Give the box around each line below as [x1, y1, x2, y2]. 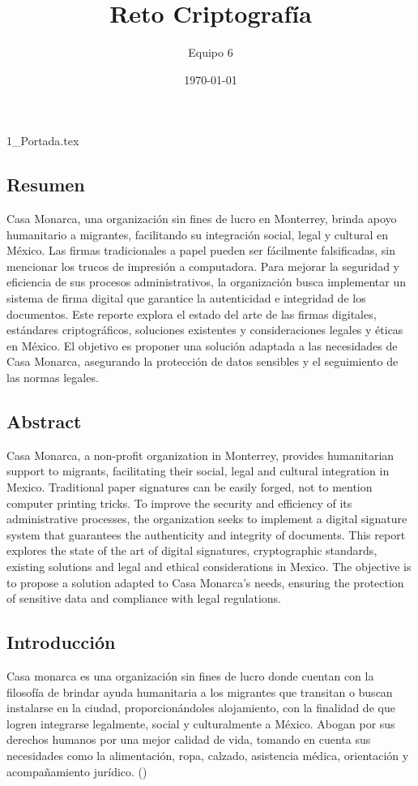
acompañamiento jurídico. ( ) [6, 762, 147, 780]
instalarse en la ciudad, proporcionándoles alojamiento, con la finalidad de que [6, 699, 395, 716]
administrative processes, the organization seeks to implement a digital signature [6, 510, 407, 527]
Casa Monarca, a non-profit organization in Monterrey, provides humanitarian [6, 446, 395, 463]
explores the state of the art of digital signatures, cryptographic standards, [6, 542, 377, 559]
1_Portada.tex [6, 132, 79, 149]
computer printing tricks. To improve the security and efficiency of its [6, 494, 352, 511]
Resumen [6, 172, 85, 197]
